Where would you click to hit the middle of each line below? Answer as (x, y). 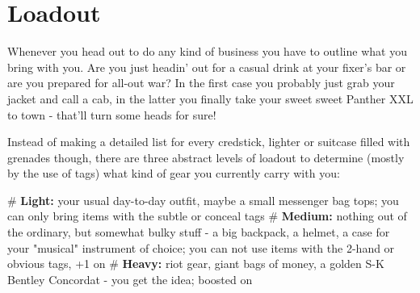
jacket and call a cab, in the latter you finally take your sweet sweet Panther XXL (210, 98)
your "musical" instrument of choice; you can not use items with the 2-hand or (201, 247)
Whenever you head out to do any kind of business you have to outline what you (207, 51)
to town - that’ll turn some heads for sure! (112, 114)
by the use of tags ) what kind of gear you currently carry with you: (174, 173)
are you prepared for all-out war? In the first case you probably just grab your (201, 83)
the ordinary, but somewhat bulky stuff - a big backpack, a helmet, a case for (199, 232)
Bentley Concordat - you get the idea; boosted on (130, 279)
